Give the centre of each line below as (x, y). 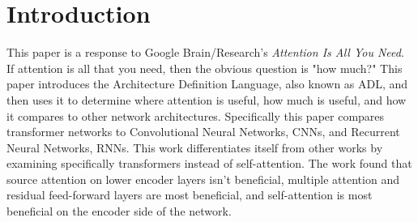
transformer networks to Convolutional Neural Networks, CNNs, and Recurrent (203, 132)
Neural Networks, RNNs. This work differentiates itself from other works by (195, 147)
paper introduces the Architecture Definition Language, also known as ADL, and (207, 84)
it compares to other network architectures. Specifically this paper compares (196, 115)
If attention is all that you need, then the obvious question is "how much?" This (205, 68)
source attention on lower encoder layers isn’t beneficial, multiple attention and (203, 179)
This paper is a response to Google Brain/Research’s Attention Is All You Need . (205, 52)
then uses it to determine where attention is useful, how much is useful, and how (207, 99)
